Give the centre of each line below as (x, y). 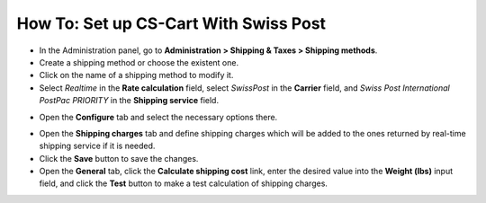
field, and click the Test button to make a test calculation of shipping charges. (184, 183)
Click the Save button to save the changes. (119, 158)
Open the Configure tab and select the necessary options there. (158, 117)
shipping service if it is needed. (97, 146)
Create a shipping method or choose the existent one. (139, 62)
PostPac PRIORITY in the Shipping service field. (129, 101)
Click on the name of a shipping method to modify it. (136, 75)
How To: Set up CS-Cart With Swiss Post (171, 23)
